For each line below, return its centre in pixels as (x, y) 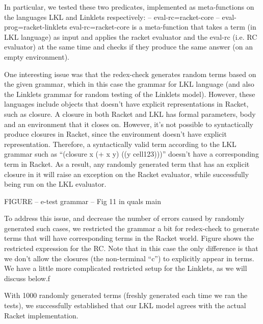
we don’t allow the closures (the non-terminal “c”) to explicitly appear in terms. (129, 258)
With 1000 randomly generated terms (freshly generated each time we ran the (126, 295)
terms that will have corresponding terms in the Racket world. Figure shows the (129, 238)
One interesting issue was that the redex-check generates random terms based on (130, 74)
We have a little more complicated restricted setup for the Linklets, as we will (126, 268)
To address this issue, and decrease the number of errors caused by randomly (124, 218)
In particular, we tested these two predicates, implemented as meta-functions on (129, 7)
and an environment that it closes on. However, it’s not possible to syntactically (129, 124)
